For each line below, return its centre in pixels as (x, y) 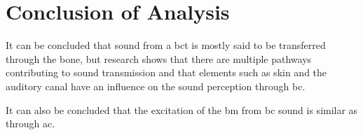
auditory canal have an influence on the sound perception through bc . (156, 86)
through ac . (30, 123)
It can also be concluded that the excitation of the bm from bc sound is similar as (182, 109)
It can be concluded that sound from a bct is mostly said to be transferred (166, 45)
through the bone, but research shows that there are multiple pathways (159, 58)
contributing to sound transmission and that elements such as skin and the (166, 72)
